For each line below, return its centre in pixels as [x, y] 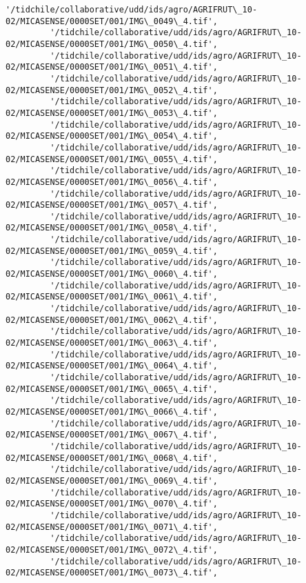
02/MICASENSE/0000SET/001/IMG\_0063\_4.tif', [112, 343]
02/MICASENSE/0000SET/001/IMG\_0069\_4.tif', [112, 481]
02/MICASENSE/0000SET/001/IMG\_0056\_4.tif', [112, 182]
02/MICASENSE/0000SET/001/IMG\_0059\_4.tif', [112, 251]
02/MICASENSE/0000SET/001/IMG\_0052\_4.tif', [112, 90]
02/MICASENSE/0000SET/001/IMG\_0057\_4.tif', [112, 205]
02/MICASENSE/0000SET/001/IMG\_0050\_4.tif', [112, 44]
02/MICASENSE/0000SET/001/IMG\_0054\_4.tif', [112, 136]
